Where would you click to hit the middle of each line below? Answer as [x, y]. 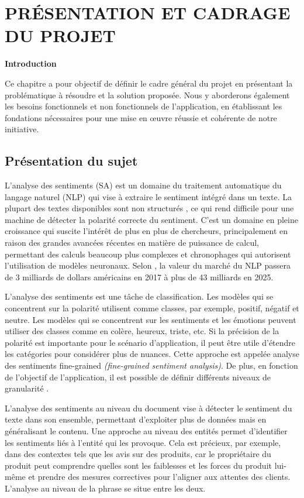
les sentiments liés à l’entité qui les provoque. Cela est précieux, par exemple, [143, 442]
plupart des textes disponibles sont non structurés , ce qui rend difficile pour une [149, 208]
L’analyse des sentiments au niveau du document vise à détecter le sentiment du [148, 408]
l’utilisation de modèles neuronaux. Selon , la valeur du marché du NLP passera [148, 265]
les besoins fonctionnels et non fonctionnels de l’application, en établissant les [144, 106]
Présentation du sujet [71, 161]
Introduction [31, 63]
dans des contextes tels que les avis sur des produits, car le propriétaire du [138, 454]
